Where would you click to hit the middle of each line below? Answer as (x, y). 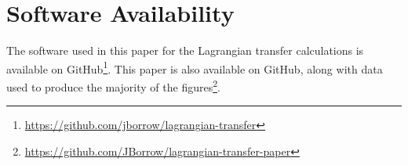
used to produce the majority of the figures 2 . (113, 85)
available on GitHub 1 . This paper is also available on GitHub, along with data (195, 67)
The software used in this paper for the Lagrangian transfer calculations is (185, 50)
